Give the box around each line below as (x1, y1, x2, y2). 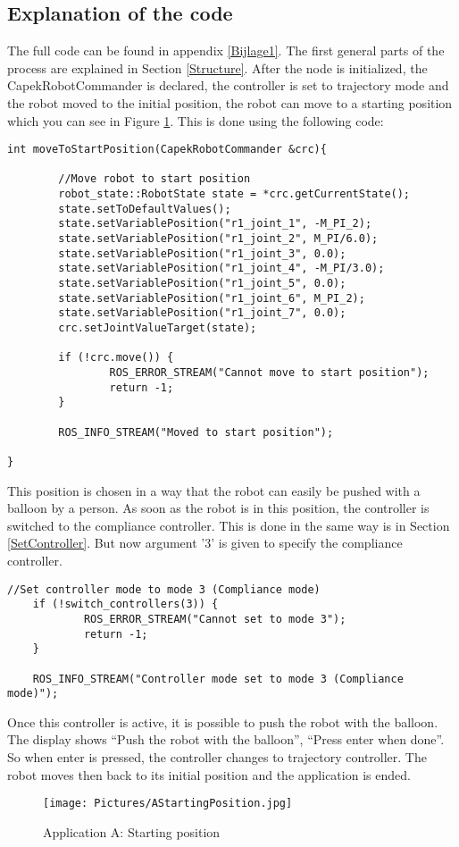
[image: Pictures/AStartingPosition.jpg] (43, 797, 293, 810)
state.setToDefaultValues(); (58, 202, 231, 215)
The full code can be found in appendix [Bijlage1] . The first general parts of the (7, 41, 445, 60)
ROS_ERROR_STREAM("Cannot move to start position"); (109, 366, 430, 380)
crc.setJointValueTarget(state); (58, 322, 257, 335)
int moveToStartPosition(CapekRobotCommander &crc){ (7, 143, 327, 156)
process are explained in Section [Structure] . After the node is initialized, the (7, 58, 428, 77)
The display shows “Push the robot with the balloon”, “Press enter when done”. (7, 730, 445, 749)
